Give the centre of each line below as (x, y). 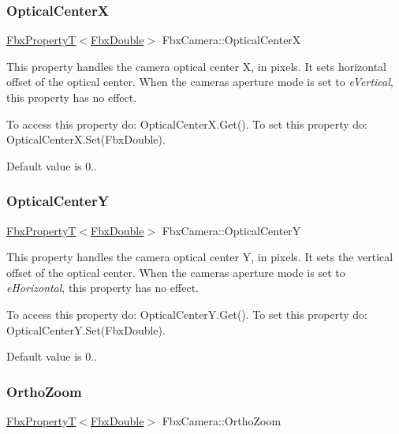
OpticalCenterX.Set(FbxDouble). (86, 139)
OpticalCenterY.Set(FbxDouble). (86, 329)
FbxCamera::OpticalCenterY (231, 230)
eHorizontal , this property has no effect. (103, 288)
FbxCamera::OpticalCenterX (231, 40)
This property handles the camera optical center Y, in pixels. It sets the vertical (200, 257)
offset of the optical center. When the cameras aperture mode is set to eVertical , (200, 82)
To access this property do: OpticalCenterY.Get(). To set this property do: (187, 314)
